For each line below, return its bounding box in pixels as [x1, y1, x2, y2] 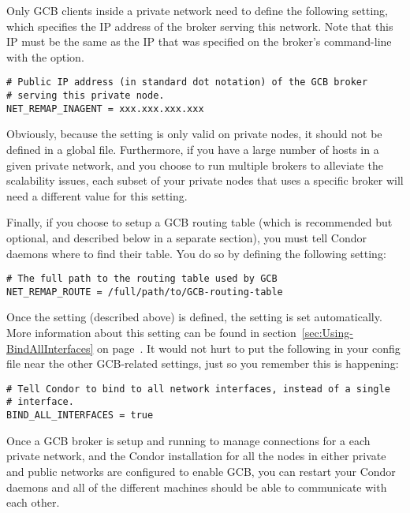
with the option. [6, 48, 84, 65]
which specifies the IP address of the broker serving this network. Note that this [6, 17, 393, 34]
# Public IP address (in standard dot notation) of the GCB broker [6, 77, 368, 88]
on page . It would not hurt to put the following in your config [97, 339, 401, 356]
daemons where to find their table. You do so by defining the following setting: [6, 245, 386, 261]
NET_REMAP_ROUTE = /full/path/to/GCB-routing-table [6, 286, 283, 298]
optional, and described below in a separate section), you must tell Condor [6, 229, 367, 245]
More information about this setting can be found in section [6, 324, 296, 340]
